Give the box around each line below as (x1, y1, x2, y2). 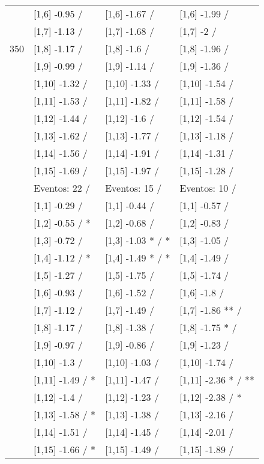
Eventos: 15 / (105, 181, 162, 195)
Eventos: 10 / (179, 181, 236, 195)
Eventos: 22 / (34, 181, 91, 195)
